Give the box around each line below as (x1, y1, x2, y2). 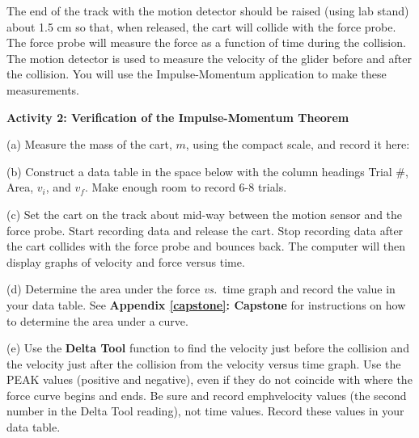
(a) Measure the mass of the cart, (6, 136, 172, 153)
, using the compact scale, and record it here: (185, 136, 410, 153)
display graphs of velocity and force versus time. (6, 253, 245, 270)
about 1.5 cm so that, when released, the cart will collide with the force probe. (6, 18, 396, 35)
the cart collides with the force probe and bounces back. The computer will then (6, 238, 406, 255)
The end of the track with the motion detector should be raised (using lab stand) (6, 2, 409, 19)
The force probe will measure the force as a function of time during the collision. (6, 34, 406, 51)
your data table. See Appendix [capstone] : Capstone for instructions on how (6, 296, 406, 313)
